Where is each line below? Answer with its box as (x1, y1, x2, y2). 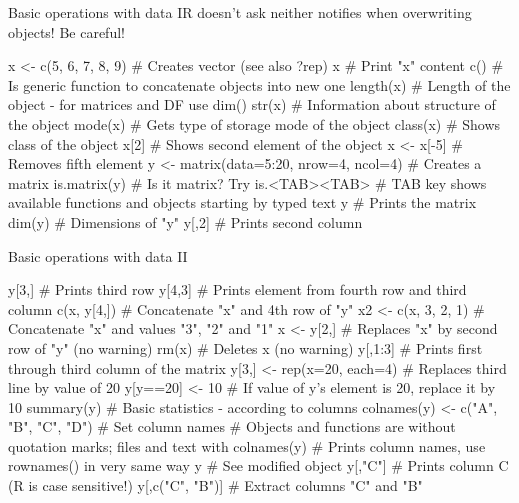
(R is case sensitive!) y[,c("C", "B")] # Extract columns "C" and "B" (8, 475, 423, 496)
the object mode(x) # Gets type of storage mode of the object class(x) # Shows (8, 113, 501, 134)
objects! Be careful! (8, 21, 125, 42)
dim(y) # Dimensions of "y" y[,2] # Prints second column (8, 211, 363, 232)
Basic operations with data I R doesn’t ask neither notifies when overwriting (8, 2, 472, 22)
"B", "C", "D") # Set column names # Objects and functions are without (8, 416, 456, 437)
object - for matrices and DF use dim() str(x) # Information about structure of (8, 94, 496, 115)
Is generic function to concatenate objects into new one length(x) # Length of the (8, 74, 511, 95)
